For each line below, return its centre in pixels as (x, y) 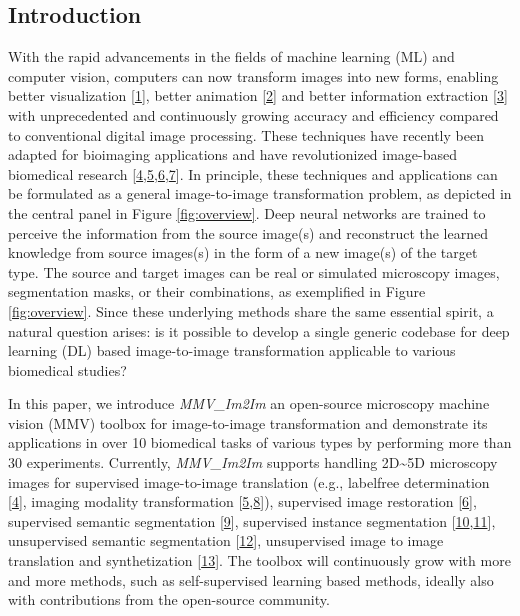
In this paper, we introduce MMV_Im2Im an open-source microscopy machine (249, 403)
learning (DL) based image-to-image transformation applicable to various (232, 350)
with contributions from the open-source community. (169, 599)
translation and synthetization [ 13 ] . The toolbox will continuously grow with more (259, 560)
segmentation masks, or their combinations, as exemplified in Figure (217, 291)
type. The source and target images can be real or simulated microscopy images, (254, 271)
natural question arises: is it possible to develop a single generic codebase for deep (259, 330)
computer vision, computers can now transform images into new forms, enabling (253, 75)
